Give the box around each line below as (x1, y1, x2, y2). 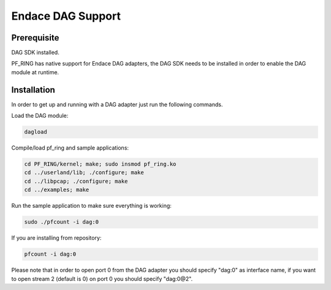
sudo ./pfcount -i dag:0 (24, 218, 99, 226)
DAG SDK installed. (11, 49, 59, 56)
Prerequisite (11, 32, 59, 43)
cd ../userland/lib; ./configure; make (24, 169, 144, 176)
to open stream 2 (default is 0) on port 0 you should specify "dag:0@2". (11, 275, 193, 282)
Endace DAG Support (11, 9, 121, 23)
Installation (11, 85, 55, 95)
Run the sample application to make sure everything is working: (11, 202, 172, 210)
